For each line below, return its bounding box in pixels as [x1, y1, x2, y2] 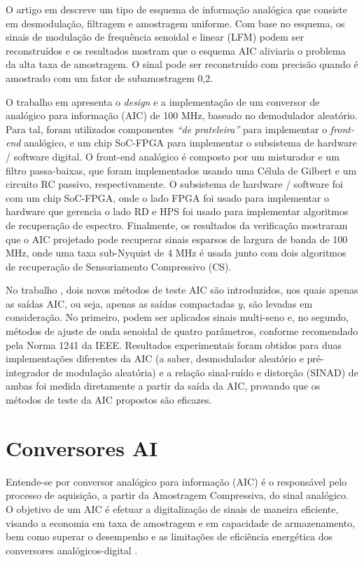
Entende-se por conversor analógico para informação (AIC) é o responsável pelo [6, 474, 347, 488]
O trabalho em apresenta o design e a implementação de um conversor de [6, 94, 320, 109]
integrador [6, 364, 50, 379]
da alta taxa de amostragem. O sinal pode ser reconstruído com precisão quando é [6, 57, 358, 71]
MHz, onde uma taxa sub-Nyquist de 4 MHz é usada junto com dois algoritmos [6, 245, 346, 260]
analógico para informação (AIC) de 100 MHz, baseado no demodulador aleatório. [6, 108, 358, 123]
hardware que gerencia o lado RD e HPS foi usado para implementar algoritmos [6, 204, 349, 219]
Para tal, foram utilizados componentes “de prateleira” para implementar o [6, 121, 328, 136]
